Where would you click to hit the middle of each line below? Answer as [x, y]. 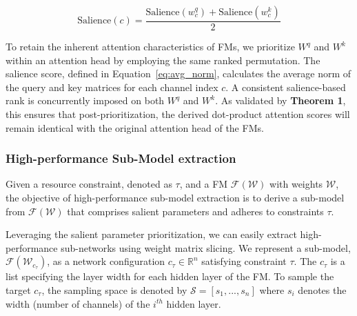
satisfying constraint [244, 261]
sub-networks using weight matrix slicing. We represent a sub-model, [206, 247]
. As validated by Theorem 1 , [280, 100]
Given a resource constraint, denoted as [89, 184]
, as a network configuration [106, 261]
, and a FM [204, 184]
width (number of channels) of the [78, 303]
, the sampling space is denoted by [114, 289]
